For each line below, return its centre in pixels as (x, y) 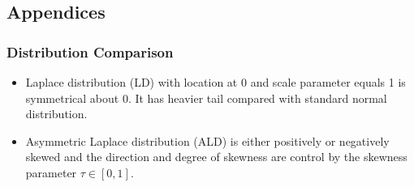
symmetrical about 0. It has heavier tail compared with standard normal (206, 98)
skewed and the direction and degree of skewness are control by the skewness (216, 157)
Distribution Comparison (90, 51)
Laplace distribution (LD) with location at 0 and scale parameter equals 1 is (216, 82)
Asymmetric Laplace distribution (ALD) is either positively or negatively (207, 140)
